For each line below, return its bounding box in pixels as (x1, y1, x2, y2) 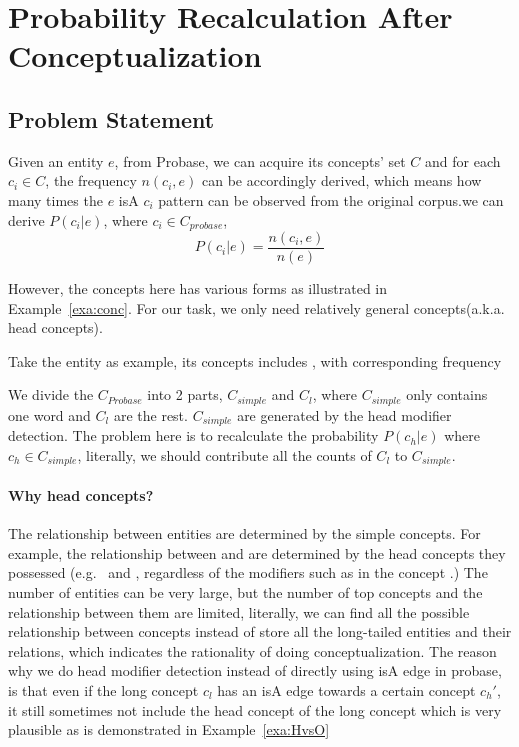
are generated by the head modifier (237, 404, 452, 425)
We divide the (8, 384, 94, 405)
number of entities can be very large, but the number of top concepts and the (8, 581, 483, 602)
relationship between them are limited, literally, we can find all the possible (8, 601, 470, 622)
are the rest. (113, 404, 188, 425)
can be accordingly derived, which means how (201, 170, 482, 191)
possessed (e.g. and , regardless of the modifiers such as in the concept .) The (8, 562, 488, 583)
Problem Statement (8, 103, 215, 134)
